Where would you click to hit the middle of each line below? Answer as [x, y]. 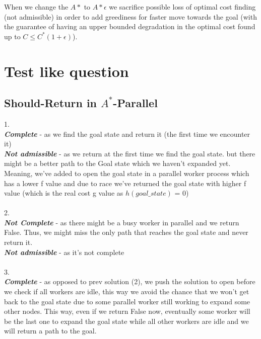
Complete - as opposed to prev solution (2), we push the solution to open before [130, 281]
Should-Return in [51, 103]
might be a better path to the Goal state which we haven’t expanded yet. [117, 163]
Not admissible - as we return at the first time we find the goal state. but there [130, 153]
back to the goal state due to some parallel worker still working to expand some [127, 301]
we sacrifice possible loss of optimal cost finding [182, 7]
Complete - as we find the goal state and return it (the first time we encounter [127, 134]
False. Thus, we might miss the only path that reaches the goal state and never [126, 232]
